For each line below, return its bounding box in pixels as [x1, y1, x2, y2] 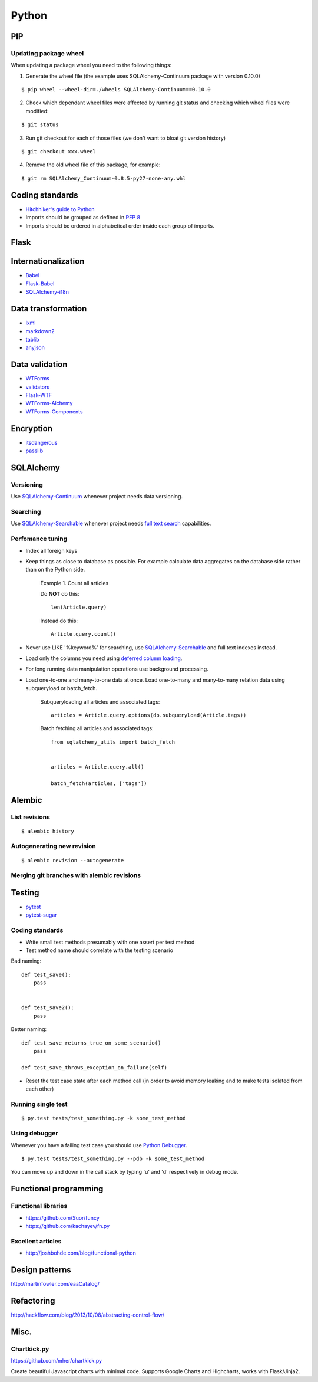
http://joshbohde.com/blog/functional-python [25, 1249, 137, 1256]
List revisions [11, 813, 50, 821]
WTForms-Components [25, 408, 83, 415]
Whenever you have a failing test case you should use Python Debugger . [11, 1141, 188, 1148]
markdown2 [25, 327, 55, 334]
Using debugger [11, 1130, 58, 1138]
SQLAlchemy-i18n [25, 288, 69, 296]
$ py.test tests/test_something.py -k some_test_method [21, 1115, 186, 1122]
